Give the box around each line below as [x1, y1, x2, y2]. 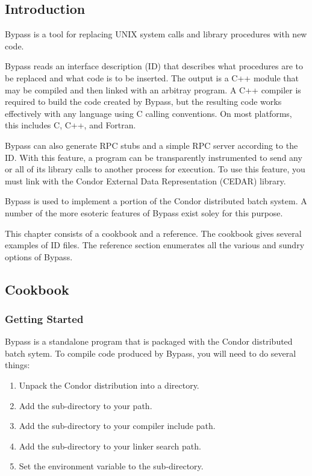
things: [5, 359, 30, 371]
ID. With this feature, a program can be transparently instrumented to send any [5, 151, 302, 163]
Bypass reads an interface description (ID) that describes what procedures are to [5, 60, 304, 72]
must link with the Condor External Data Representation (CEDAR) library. [5, 174, 286, 187]
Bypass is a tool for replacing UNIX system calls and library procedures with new [5, 28, 307, 40]
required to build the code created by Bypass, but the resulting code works [5, 95, 282, 108]
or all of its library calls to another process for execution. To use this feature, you [5, 163, 305, 175]
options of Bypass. [5, 250, 73, 263]
